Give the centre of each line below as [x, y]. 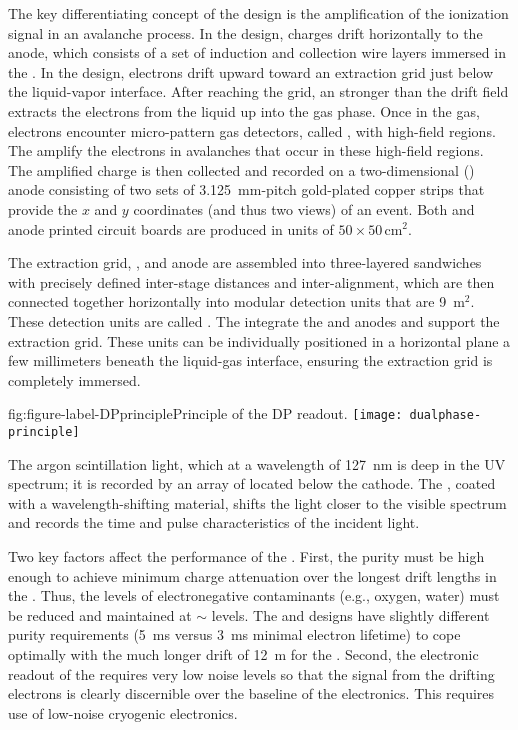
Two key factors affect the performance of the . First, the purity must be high [246, 555]
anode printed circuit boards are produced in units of [171, 228]
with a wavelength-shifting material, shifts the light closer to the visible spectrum [257, 502]
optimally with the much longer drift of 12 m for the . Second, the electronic [243, 653]
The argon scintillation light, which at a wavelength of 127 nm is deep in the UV [257, 463]
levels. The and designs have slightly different [350, 614]
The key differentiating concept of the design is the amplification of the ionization [258, 13]
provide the [43, 208]
